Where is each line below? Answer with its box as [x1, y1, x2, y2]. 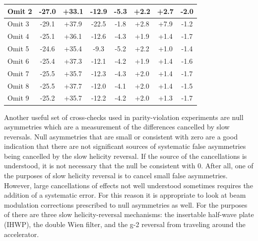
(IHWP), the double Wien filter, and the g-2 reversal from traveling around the [4, 219, 246, 230]
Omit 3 [7, 18, 29, 29]
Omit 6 [7, 55, 29, 66]
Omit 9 [7, 93, 29, 103]
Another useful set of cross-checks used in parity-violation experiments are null [4, 112, 244, 122]
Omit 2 [7, 5, 32, 16]
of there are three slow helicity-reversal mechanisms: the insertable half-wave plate [4, 209, 254, 220]
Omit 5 [7, 43, 29, 54]
